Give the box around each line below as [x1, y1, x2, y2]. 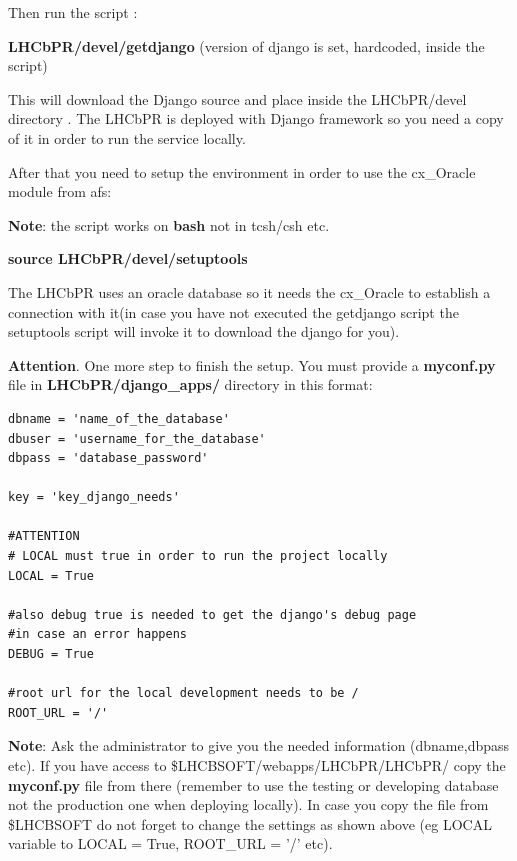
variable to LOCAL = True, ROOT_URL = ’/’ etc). [8, 833, 333, 854]
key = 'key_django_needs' [8, 490, 180, 505]
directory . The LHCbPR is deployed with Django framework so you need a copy [8, 108, 504, 129]
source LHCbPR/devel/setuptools [8, 248, 248, 269]
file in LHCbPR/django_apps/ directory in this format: [8, 374, 373, 395]
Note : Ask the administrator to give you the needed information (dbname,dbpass [8, 735, 510, 756]
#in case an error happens [8, 627, 187, 642]
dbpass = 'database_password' [8, 451, 209, 466]
